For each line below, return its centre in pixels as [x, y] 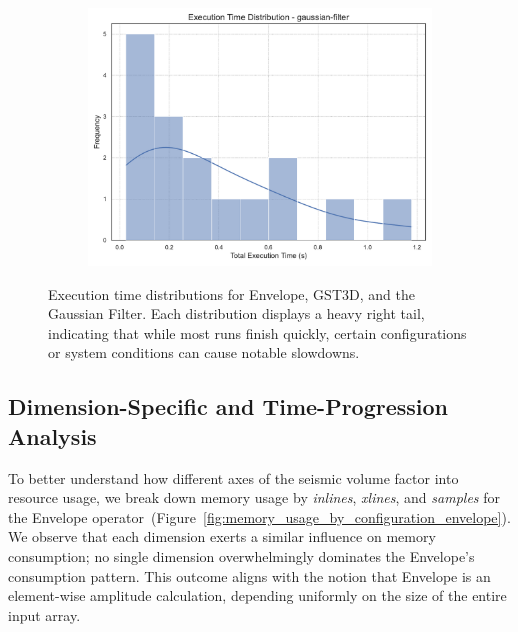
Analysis [52, 435]
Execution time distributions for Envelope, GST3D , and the [231, 293]
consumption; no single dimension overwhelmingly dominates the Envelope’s [241, 555]
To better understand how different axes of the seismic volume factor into [233, 477]
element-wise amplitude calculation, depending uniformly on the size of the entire [257, 595]
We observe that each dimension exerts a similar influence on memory [222, 536]
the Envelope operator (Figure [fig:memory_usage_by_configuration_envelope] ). [259, 516]
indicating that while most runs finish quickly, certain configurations [257, 332]
